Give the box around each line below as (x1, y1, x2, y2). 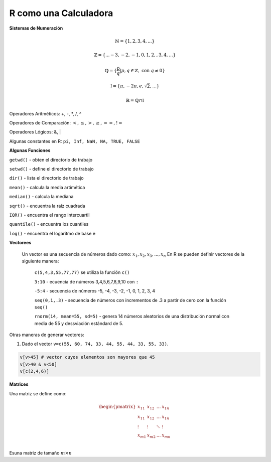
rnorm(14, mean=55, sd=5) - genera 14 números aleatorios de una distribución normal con (34, 314, 229, 320)
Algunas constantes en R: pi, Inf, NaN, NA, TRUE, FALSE (9, 138, 140, 144)
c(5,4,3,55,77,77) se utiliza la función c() (34, 269, 130, 275)
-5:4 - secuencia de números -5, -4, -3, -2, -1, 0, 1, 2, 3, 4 (34, 288, 156, 294)
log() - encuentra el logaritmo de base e (9, 230, 95, 236)
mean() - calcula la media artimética (9, 184, 85, 190)
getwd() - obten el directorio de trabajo (9, 157, 93, 163)
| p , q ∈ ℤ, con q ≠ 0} (119, 68, 166, 73)
